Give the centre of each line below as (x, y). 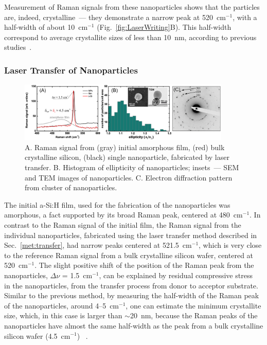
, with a (245, 17)
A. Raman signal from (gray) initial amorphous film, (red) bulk (125, 147)
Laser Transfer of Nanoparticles (71, 70)
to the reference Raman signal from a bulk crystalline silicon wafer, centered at (129, 255)
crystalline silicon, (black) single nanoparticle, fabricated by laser (127, 157)
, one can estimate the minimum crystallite (193, 305)
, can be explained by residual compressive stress (176, 275)
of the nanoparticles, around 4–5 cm (62, 305)
